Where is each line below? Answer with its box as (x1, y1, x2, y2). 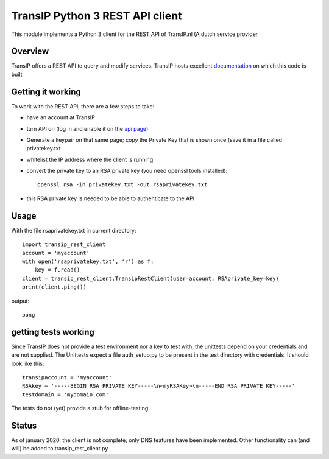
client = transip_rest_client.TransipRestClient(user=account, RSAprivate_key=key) (22, 275, 280, 282)
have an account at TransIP (26, 114, 96, 121)
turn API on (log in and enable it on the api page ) (26, 125, 149, 132)
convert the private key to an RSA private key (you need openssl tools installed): (26, 167, 228, 175)
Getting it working (11, 86, 82, 97)
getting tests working (11, 326, 94, 337)
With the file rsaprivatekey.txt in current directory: (11, 226, 136, 234)
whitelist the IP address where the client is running (26, 156, 154, 163)
